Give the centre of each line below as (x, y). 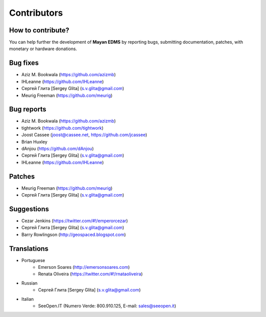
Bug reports (28, 109)
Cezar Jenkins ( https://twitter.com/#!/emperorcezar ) (75, 221)
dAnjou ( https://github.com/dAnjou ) (58, 148)
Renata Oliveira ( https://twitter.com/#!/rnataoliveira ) (90, 274)
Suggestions (29, 209)
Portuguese (33, 260)
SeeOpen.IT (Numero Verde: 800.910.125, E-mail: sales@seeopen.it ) (107, 306)
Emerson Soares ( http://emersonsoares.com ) (84, 267)
